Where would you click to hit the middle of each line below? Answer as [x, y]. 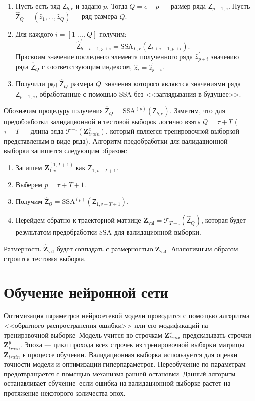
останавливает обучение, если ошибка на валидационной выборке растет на [117, 383]
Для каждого [34, 34]
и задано [89, 6]
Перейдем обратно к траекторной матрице [78, 220]
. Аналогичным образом [202, 249]
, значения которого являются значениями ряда [171, 84]
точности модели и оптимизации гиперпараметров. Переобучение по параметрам [125, 364]
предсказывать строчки [217, 335]
